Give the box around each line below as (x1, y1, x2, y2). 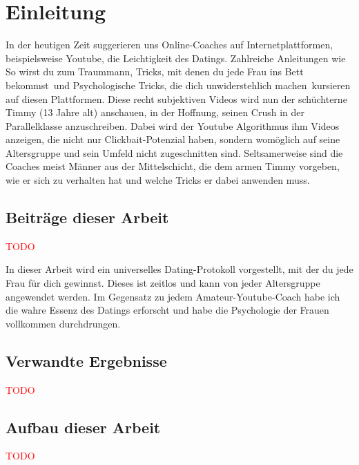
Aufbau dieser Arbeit (6, 416, 161, 437)
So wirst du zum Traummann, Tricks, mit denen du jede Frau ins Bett (6, 64, 304, 79)
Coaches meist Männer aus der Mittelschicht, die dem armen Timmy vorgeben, (6, 159, 340, 173)
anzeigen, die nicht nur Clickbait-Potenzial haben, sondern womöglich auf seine (6, 132, 340, 146)
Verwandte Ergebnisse (6, 350, 167, 371)
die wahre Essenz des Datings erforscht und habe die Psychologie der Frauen (6, 303, 329, 317)
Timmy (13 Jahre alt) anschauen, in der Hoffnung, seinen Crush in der (6, 105, 305, 120)
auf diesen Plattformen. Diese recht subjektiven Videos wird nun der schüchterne (6, 91, 347, 106)
